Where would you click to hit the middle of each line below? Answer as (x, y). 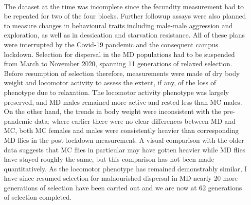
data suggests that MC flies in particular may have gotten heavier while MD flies (125, 149)
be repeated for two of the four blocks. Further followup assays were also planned (125, 16)
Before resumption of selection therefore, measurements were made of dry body (122, 73)
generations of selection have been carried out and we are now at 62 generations (123, 187)
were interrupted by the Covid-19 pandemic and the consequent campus (111, 44)
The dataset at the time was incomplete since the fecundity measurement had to (124, 6)
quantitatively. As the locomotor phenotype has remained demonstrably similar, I (125, 168)
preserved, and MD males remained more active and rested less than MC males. (123, 102)
